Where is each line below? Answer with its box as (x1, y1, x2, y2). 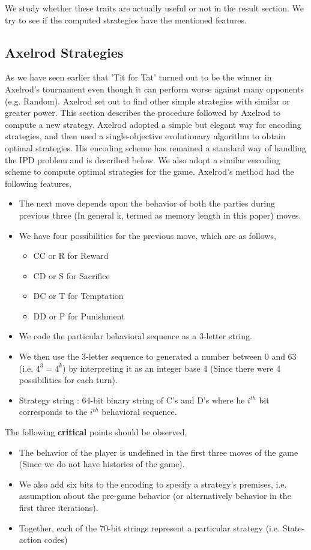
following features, (5, 177, 71, 189)
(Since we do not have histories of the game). (19, 458, 185, 470)
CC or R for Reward (33, 249, 109, 262)
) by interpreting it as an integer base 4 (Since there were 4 (62, 361, 281, 374)
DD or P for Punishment (33, 309, 125, 322)
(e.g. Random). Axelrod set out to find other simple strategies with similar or (5, 94, 290, 107)
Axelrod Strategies (5, 43, 124, 61)
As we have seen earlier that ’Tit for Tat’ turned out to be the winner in (5, 71, 272, 83)
